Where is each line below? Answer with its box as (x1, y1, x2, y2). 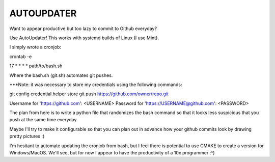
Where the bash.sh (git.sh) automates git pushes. (9, 72, 113, 78)
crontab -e (9, 53, 32, 60)
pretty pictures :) (9, 133, 45, 140)
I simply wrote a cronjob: (9, 44, 61, 50)
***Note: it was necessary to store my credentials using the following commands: (9, 82, 183, 88)
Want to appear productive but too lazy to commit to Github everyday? (9, 25, 157, 32)
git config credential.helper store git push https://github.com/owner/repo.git (9, 91, 169, 97)
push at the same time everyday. (9, 117, 78, 123)
